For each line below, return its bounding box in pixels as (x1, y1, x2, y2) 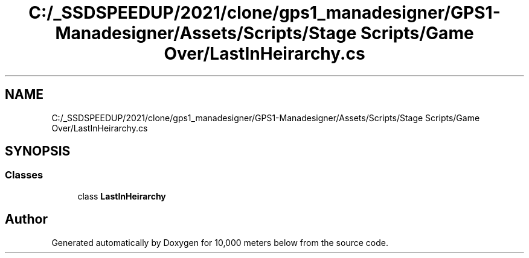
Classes (5, 169, 43, 181)
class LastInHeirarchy (77, 190, 166, 201)
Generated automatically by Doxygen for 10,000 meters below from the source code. (51, 237, 388, 248)
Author (5, 212, 48, 227)
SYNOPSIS (5, 143, 71, 159)
